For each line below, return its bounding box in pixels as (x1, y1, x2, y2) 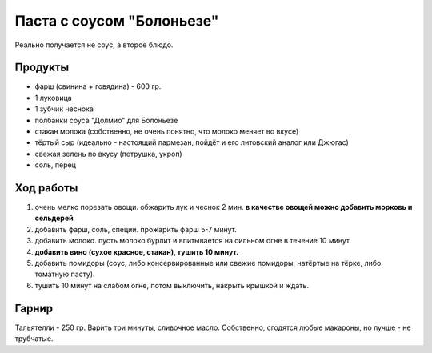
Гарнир (14, 301, 54, 315)
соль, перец (34, 160, 76, 170)
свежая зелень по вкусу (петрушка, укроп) (34, 149, 183, 158)
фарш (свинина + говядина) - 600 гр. (34, 82, 162, 91)
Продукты (14, 61, 70, 74)
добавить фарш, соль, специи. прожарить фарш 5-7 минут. (34, 224, 238, 234)
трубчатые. (14, 334, 54, 343)
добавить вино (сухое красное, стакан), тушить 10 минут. (34, 247, 239, 256)
